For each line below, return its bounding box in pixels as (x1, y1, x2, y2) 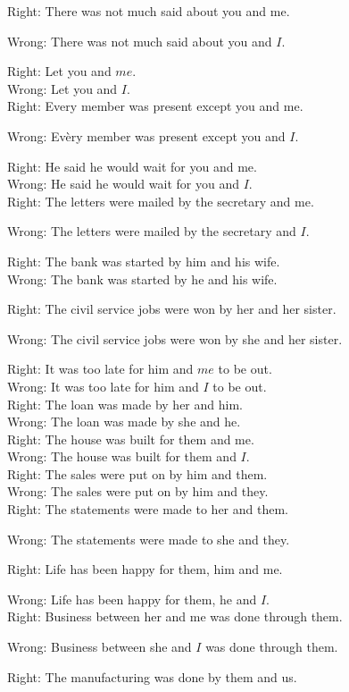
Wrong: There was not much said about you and (7, 31, 272, 50)
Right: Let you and (7, 62, 112, 80)
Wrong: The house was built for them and (7, 447, 237, 466)
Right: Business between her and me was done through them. (7, 607, 343, 626)
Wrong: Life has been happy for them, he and (7, 589, 257, 608)
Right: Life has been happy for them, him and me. (7, 560, 283, 578)
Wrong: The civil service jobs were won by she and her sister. (7, 329, 343, 348)
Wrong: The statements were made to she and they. (7, 529, 290, 548)
